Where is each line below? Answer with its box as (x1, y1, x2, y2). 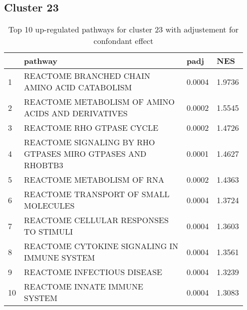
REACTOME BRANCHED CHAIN (24, 70, 151, 82)
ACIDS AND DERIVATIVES (24, 107, 128, 119)
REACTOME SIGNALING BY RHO (24, 136, 155, 148)
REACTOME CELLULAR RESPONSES (24, 214, 169, 226)
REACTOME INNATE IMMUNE (24, 281, 143, 293)
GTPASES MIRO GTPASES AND (24, 148, 147, 160)
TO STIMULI (24, 226, 73, 238)
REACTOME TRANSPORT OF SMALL (24, 188, 170, 200)
